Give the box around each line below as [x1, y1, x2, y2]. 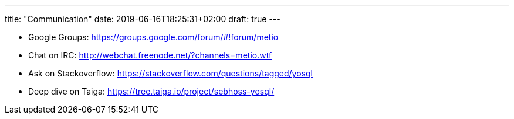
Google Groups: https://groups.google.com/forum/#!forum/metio [28, 32, 279, 42]
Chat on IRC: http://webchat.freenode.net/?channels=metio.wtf [28, 50, 272, 60]
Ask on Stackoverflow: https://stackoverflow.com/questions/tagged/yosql [28, 68, 313, 78]
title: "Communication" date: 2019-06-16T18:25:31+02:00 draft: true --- [5, 14, 280, 24]
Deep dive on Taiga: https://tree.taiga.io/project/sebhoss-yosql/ [28, 86, 275, 96]
